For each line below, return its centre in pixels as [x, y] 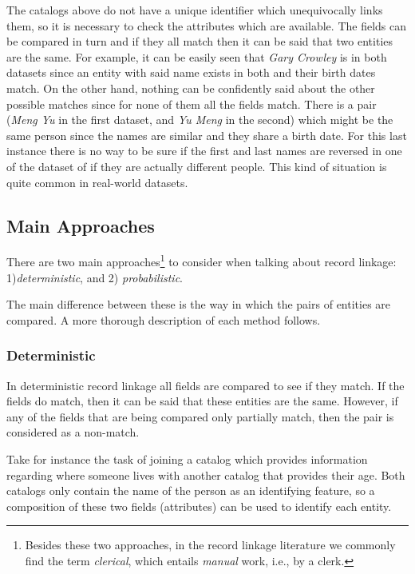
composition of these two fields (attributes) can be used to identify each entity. [199, 506]
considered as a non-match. [73, 432]
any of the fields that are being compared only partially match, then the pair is [200, 416]
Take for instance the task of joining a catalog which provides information [187, 458]
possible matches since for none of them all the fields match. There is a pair [192, 104]
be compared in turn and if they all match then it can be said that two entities [200, 41]
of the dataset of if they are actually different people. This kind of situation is [197, 166]
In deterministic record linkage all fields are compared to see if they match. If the [206, 385]
